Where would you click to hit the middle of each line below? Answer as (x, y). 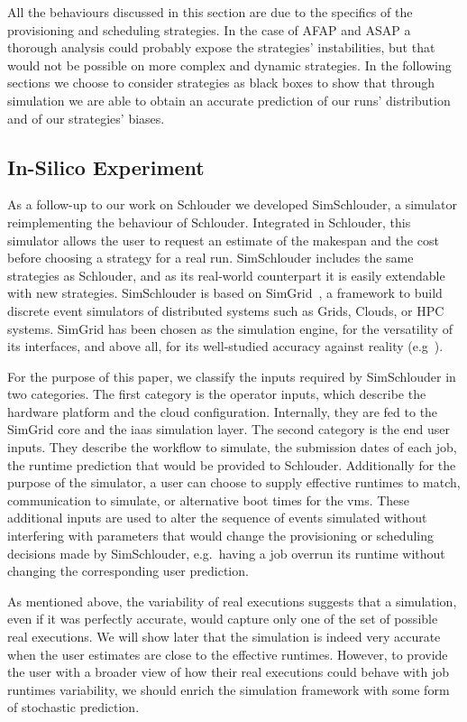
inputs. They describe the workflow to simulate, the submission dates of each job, (232, 447)
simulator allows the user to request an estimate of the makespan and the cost (223, 240)
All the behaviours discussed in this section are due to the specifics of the (210, 12)
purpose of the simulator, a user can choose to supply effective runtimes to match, (234, 482)
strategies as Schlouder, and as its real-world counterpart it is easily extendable (226, 275)
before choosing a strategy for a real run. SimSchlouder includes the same (211, 258)
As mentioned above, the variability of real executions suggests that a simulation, (232, 601)
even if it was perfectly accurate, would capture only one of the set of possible (223, 619)
